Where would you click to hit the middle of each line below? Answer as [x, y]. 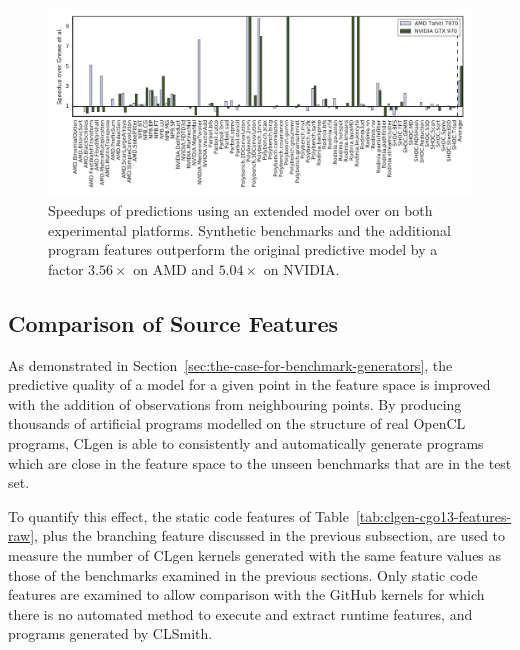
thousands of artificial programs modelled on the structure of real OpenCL [237, 423]
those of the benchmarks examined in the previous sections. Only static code [243, 574]
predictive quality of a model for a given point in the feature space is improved [249, 384]
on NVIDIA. [301, 268]
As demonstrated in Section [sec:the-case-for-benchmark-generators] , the [230, 364]
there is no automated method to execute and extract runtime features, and [240, 613]
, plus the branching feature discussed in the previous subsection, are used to [270, 535]
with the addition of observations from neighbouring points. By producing [235, 403]
